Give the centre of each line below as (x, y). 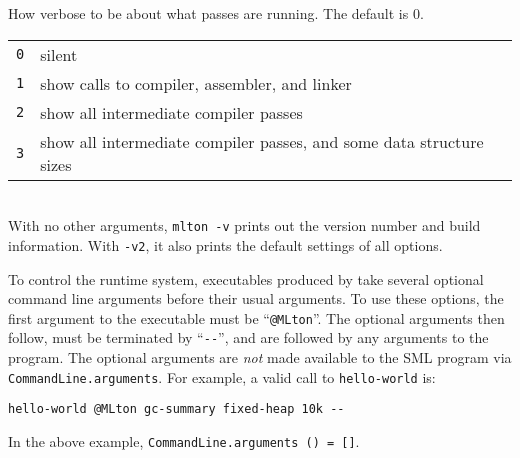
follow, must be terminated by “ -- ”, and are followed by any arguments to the (248, 337)
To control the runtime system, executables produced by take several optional (246, 278)
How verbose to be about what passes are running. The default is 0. (216, 13)
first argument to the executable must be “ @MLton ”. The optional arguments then (256, 317)
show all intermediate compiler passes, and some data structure (262, 141)
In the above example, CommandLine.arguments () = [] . (184, 440)
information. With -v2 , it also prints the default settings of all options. (225, 244)
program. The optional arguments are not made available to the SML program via (260, 357)
